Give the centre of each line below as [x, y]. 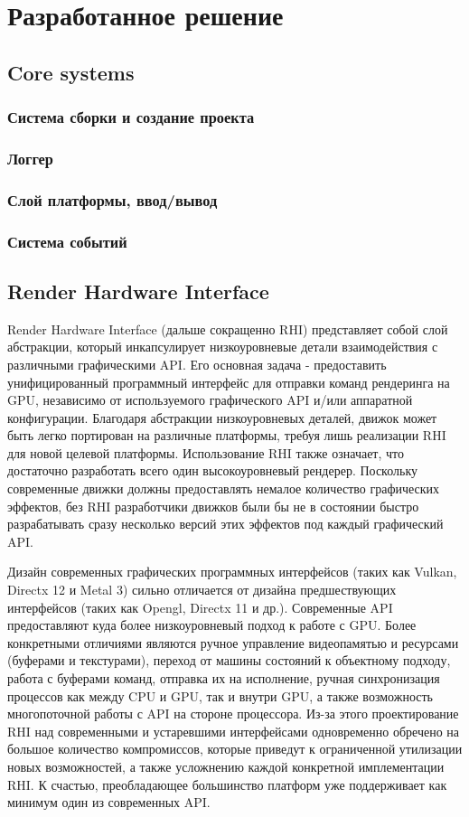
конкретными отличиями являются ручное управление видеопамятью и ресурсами [233, 642]
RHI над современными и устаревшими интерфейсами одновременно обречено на [234, 731]
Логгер [30, 158]
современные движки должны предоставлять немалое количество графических [224, 488]
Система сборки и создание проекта [131, 117]
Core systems [71, 72]
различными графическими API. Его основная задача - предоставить [197, 364]
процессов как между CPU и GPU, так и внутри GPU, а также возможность [220, 695]
